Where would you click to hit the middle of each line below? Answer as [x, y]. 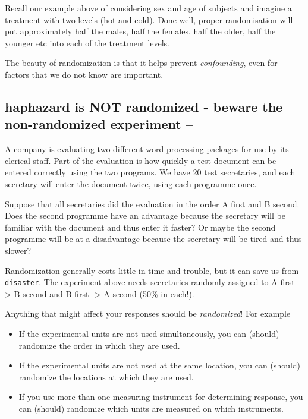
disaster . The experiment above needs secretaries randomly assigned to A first [150, 282]
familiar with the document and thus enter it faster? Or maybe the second [140, 227]
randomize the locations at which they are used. [106, 377]
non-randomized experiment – [99, 124]
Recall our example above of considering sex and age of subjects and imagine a [148, 8]
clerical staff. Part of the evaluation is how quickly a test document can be [141, 160]
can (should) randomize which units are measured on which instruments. [151, 408]
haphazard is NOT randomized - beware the [144, 106]
